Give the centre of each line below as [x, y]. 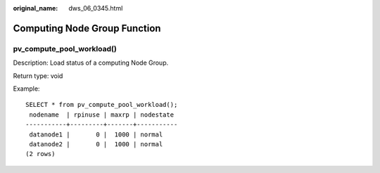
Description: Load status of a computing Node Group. [91, 63]
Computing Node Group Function [87, 28]
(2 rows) [40, 154]
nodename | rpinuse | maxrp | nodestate [102, 115]
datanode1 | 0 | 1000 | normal [96, 134]
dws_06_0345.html [96, 8]
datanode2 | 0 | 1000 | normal [96, 144]
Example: [26, 89]
